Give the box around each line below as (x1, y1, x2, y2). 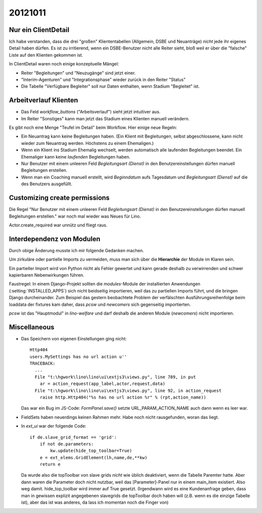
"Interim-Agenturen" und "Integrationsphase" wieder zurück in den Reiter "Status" (21, 77, 186, 82)
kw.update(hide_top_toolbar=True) (50, 448, 132, 453)
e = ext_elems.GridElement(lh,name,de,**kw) (39, 455, 147, 460)
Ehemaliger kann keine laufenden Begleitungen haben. (21, 154, 131, 160)
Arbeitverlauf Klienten (9, 96, 79, 104)
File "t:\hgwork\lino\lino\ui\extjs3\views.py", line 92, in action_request (34, 388, 222, 393)
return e (39, 462, 61, 467)
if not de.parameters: (39, 441, 94, 447)
